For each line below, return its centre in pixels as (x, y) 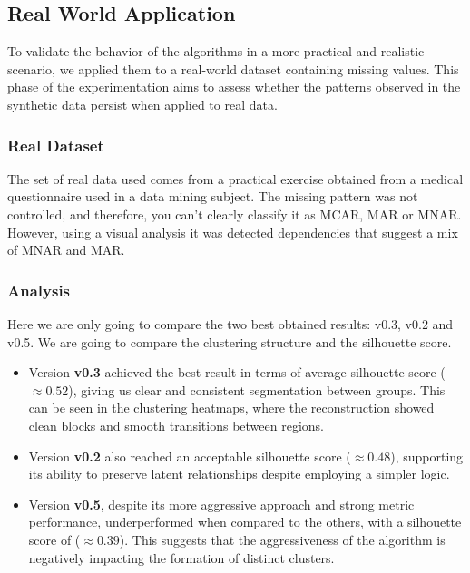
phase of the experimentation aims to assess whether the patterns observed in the (234, 87)
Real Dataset (56, 145)
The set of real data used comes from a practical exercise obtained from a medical (235, 178)
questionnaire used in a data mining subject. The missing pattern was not (213, 196)
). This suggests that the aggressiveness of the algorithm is (282, 539)
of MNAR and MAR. (66, 250)
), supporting (427, 456)
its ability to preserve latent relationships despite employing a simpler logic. (239, 474)
